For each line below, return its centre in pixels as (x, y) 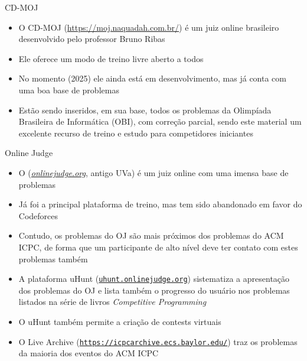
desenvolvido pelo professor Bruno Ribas (92, 39)
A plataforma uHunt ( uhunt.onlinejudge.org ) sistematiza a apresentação (154, 279)
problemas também (53, 258)
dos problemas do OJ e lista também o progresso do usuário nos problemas (154, 290)
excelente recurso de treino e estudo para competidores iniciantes (136, 133)
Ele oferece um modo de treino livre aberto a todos (111, 58)
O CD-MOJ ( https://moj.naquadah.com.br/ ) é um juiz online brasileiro (149, 27)
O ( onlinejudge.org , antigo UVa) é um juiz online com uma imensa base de (153, 172)
